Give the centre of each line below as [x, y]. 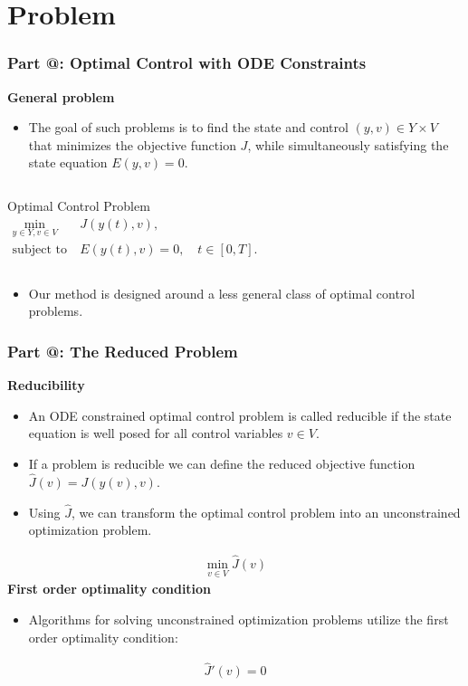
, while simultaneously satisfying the [348, 144]
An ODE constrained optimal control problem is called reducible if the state [240, 415]
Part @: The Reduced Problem [123, 351]
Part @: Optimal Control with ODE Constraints [187, 63]
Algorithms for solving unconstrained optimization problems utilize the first [239, 619]
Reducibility [46, 385]
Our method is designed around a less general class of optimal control [222, 293]
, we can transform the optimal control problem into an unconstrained [266, 512]
